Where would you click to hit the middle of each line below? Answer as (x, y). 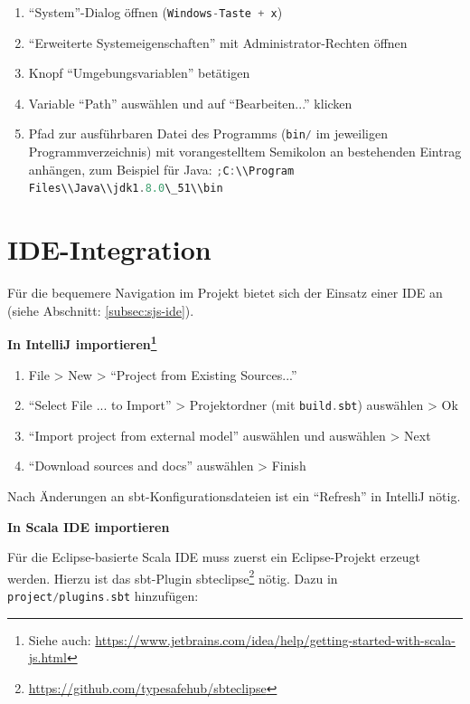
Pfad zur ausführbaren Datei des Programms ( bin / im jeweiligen (208, 133)
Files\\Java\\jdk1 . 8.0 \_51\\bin (126, 189)
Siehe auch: (60, 639)
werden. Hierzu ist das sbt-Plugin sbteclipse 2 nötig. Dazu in (173, 576)
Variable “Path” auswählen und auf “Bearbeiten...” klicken (190, 103)
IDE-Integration (109, 249)
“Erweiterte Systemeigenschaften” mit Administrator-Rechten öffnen (218, 42)
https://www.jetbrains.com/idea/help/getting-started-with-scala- (275, 639)
